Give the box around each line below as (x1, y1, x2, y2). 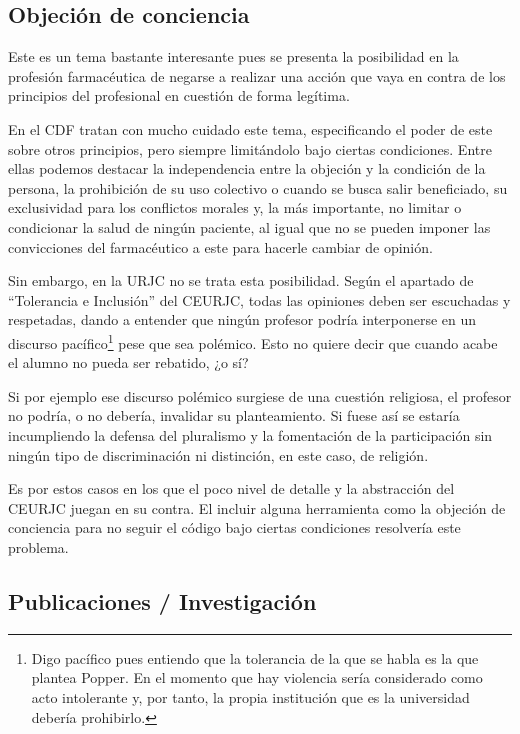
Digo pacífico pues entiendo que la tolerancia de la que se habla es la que (31, 647, 479, 668)
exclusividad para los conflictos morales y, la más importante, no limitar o (8, 197, 462, 218)
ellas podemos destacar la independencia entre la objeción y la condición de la (8, 158, 486, 179)
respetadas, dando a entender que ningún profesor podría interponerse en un (8, 309, 477, 330)
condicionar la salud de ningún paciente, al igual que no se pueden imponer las (8, 216, 491, 237)
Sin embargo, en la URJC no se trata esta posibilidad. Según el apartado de (8, 270, 474, 291)
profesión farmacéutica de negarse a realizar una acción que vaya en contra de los (8, 65, 506, 86)
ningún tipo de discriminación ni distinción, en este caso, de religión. (8, 444, 429, 465)
